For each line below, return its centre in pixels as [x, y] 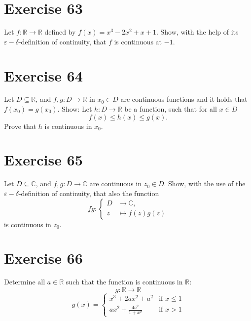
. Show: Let [75, 109]
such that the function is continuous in [124, 282]
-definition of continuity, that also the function [89, 193]
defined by [60, 32]
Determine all [25, 282]
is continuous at [138, 41]
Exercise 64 [43, 75]
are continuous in [115, 183]
